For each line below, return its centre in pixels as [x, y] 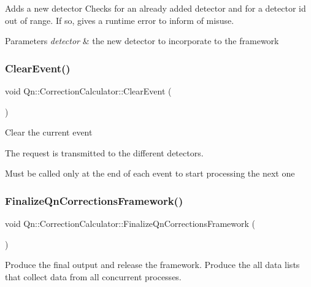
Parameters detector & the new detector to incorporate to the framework [142, 41]
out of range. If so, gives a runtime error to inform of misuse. [120, 20]
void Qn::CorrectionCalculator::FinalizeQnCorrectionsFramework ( [130, 224]
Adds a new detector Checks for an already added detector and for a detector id [155, 8]
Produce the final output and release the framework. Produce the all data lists [152, 265]
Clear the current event [49, 132]
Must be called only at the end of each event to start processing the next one [150, 173]
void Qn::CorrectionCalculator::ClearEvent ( [88, 91]
